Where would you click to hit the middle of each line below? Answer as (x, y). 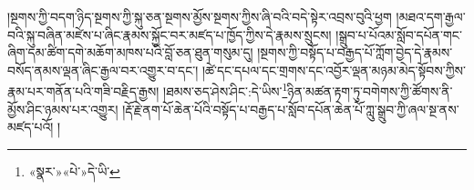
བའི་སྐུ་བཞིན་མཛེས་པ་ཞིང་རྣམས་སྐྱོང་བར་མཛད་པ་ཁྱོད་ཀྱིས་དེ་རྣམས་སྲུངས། (170, 34)
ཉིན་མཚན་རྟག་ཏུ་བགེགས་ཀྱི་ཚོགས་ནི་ (370, 91)
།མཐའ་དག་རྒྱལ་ (431, 16)
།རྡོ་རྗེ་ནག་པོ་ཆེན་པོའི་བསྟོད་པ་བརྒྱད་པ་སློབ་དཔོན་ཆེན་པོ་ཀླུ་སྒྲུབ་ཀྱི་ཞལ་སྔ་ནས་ (291, 109)
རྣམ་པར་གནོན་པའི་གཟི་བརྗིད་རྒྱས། (83, 91)
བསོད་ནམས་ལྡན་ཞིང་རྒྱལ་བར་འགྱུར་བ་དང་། (103, 70)
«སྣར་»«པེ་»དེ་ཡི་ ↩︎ (74, 170)
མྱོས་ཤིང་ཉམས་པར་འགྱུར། (63, 109)
